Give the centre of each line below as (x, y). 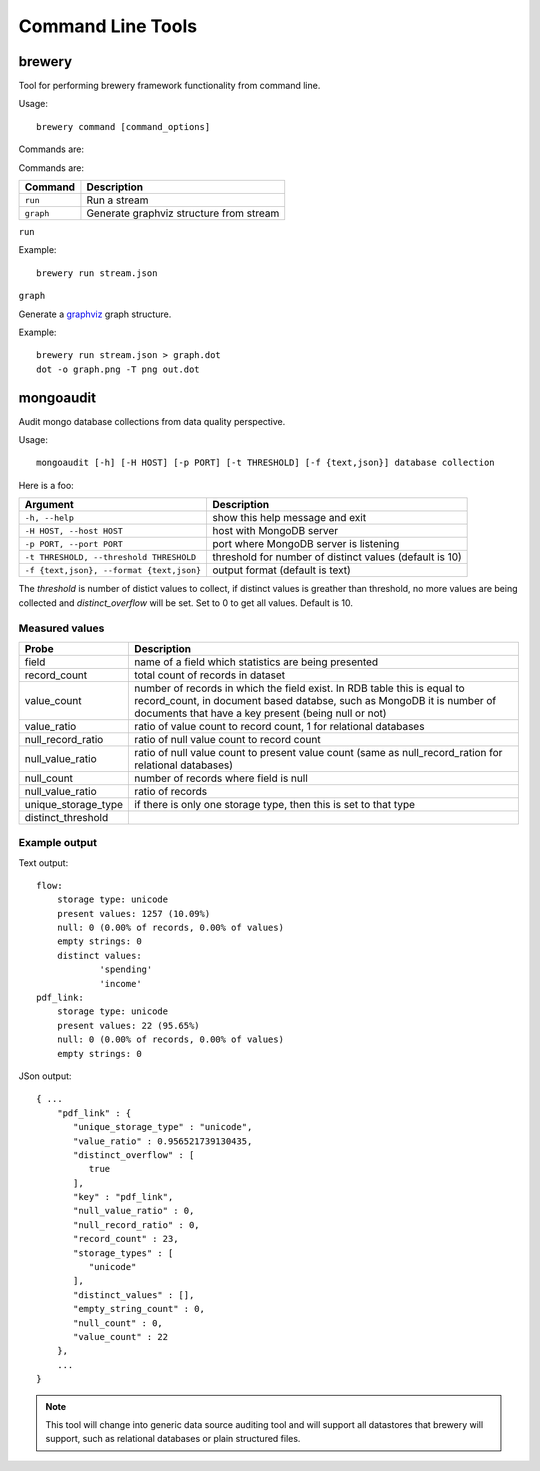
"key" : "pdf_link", (123, 1197)
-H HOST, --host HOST (74, 530)
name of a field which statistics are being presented (256, 662)
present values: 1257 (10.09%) (133, 913)
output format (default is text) (281, 570)
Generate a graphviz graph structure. (95, 314)
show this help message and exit (289, 518)
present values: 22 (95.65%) (128, 1025)
